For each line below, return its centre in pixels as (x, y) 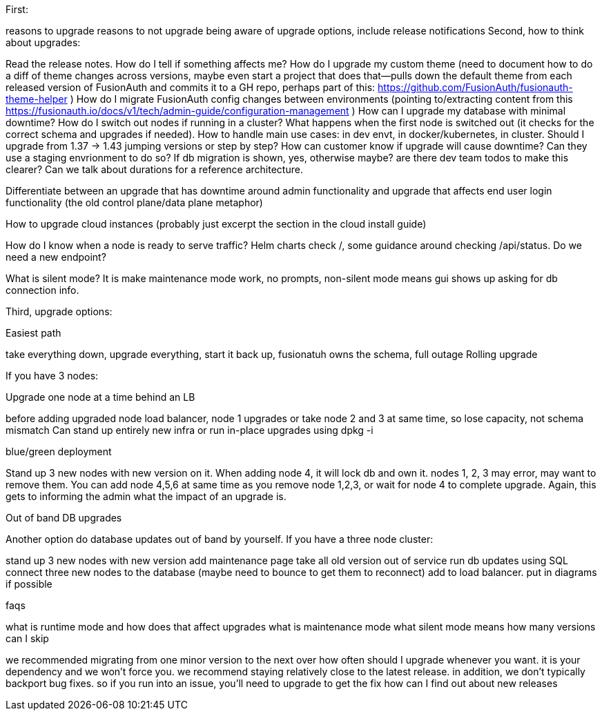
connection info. (42, 290)
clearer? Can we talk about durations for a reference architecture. (154, 169)
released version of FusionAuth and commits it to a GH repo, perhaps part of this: (191, 87)
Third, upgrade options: (59, 311)
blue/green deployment (59, 451)
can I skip (27, 638)
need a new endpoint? (56, 257)
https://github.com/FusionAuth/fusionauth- (475, 87)
